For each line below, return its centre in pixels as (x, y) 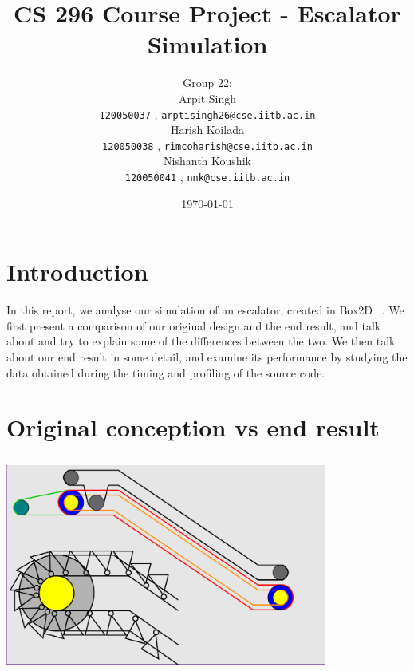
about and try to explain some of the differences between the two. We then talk (201, 341)
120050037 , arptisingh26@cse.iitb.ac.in (207, 114)
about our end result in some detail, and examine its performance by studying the (207, 356)
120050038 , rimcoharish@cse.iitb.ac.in (207, 145)
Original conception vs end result (193, 427)
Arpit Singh (207, 98)
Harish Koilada (207, 130)
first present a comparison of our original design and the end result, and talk (194, 325)
